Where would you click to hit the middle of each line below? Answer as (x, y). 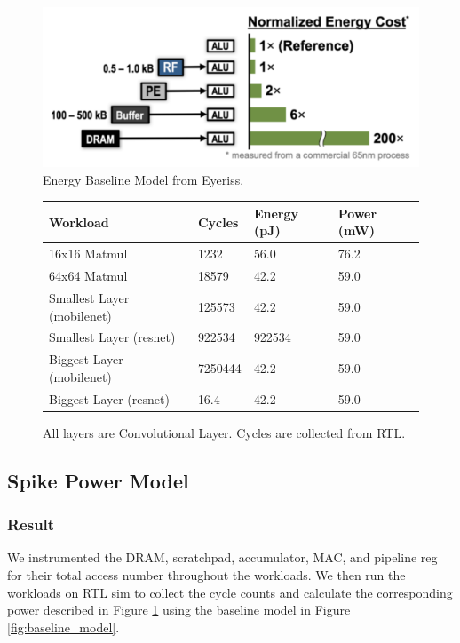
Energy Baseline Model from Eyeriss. (143, 179)
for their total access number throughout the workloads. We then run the (206, 574)
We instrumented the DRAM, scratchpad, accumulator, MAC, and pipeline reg (222, 557)
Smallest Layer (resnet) (112, 337)
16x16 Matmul (88, 254)
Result (31, 524)
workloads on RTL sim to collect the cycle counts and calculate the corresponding (230, 592)
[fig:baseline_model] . (63, 627)
